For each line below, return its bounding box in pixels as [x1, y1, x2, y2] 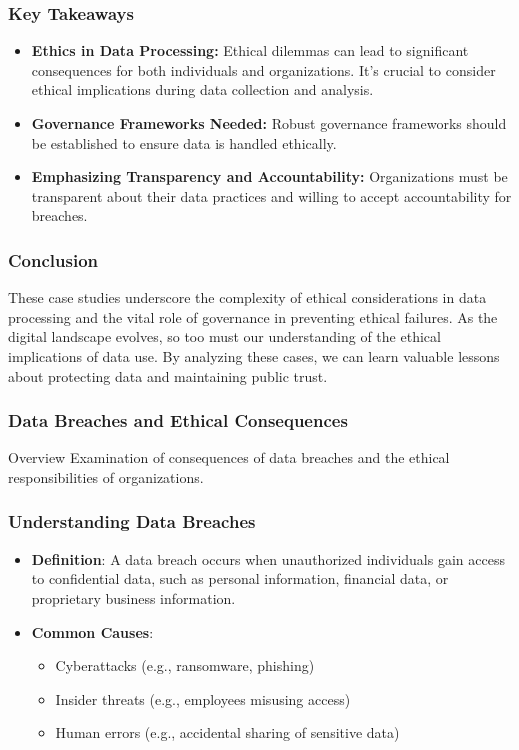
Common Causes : [31, 621, 154, 642]
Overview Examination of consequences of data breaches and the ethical [8, 447, 450, 468]
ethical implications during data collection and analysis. [31, 79, 374, 100]
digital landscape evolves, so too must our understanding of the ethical [8, 326, 441, 347]
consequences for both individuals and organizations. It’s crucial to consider [31, 59, 496, 80]
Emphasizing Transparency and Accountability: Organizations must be [31, 166, 508, 187]
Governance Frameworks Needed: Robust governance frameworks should [31, 113, 507, 133]
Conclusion [8, 247, 98, 272]
